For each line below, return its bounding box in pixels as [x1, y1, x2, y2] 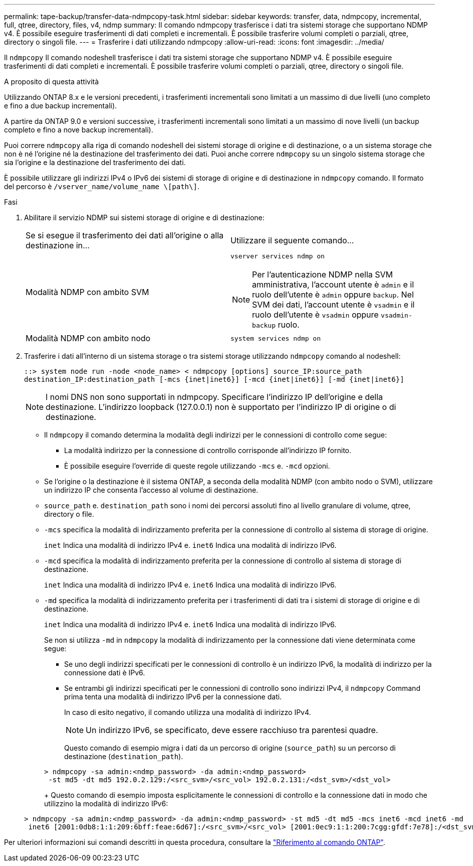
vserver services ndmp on [230, 252, 325, 260]
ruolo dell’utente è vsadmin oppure [252, 310, 379, 320]
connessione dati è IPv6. [64, 668, 145, 677]
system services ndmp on [230, 334, 321, 342]
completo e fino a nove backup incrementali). [4, 125, 153, 134]
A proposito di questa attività [4, 77, 99, 86]
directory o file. [44, 510, 94, 518]
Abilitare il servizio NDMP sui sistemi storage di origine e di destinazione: [24, 213, 265, 222]
